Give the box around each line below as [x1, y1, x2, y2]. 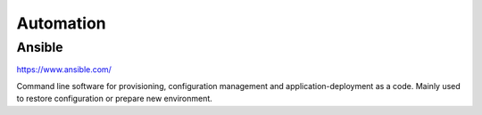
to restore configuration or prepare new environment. [16, 94, 213, 104]
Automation [16, 13, 106, 33]
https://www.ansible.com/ [16, 64, 112, 75]
